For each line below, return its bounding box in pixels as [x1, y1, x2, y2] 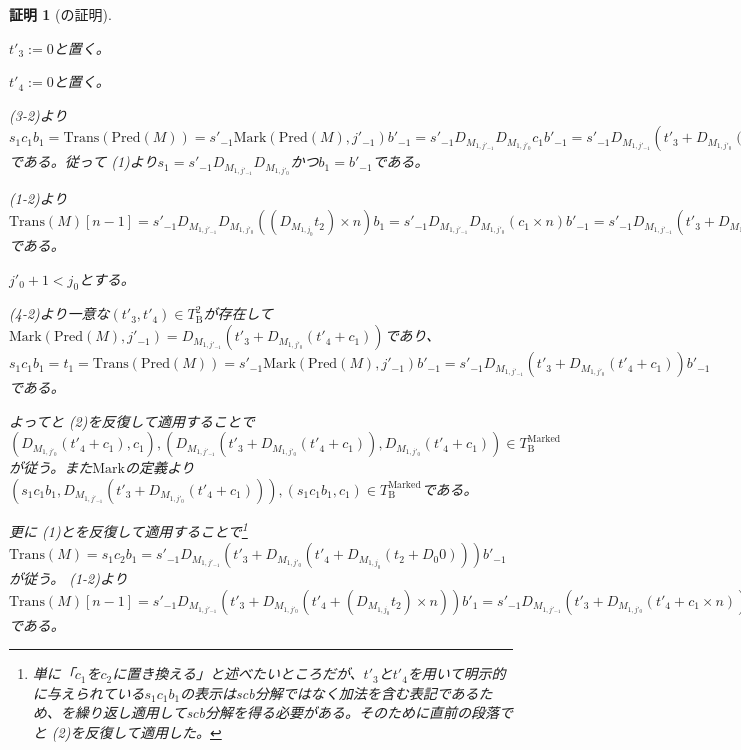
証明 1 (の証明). [9, 4, 112, 24]
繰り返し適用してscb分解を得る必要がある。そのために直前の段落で [74, 702, 513, 723]
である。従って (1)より [9, 151, 158, 172]
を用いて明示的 [407, 663, 506, 684]
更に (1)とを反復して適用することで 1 [9, 518, 248, 542]
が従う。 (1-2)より [9, 568, 128, 589]
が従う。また [9, 457, 93, 478]
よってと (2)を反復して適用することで [9, 410, 255, 431]
